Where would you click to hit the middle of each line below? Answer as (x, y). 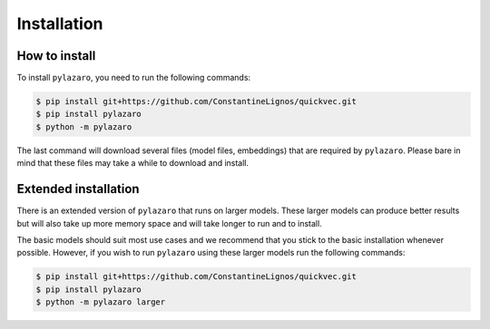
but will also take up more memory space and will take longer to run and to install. (169, 223)
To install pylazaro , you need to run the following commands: (134, 78)
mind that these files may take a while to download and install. (133, 163)
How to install (56, 56)
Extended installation (78, 189)
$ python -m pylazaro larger (101, 302)
